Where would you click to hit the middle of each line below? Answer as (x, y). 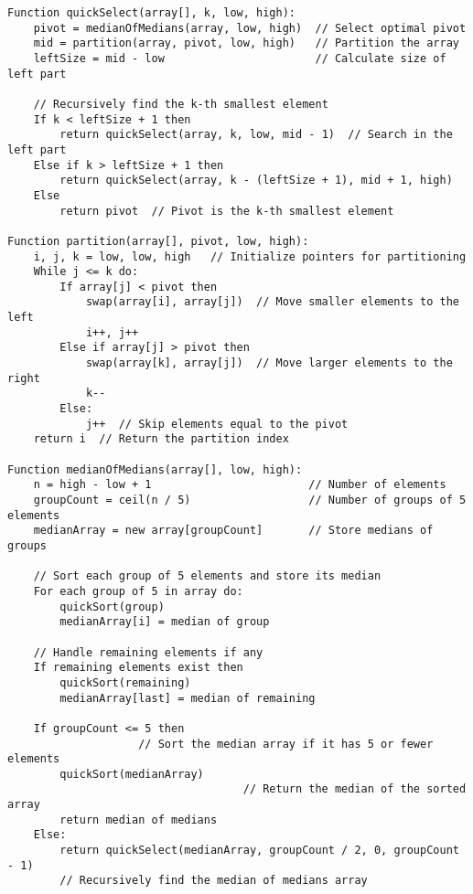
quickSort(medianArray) (132, 774)
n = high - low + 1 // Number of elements (240, 485)
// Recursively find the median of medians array (214, 881)
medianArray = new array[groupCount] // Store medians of (233, 531)
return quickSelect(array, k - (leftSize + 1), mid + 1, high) (256, 181)
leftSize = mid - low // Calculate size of (240, 58)
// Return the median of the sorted (355, 789)
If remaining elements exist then (138, 668)
